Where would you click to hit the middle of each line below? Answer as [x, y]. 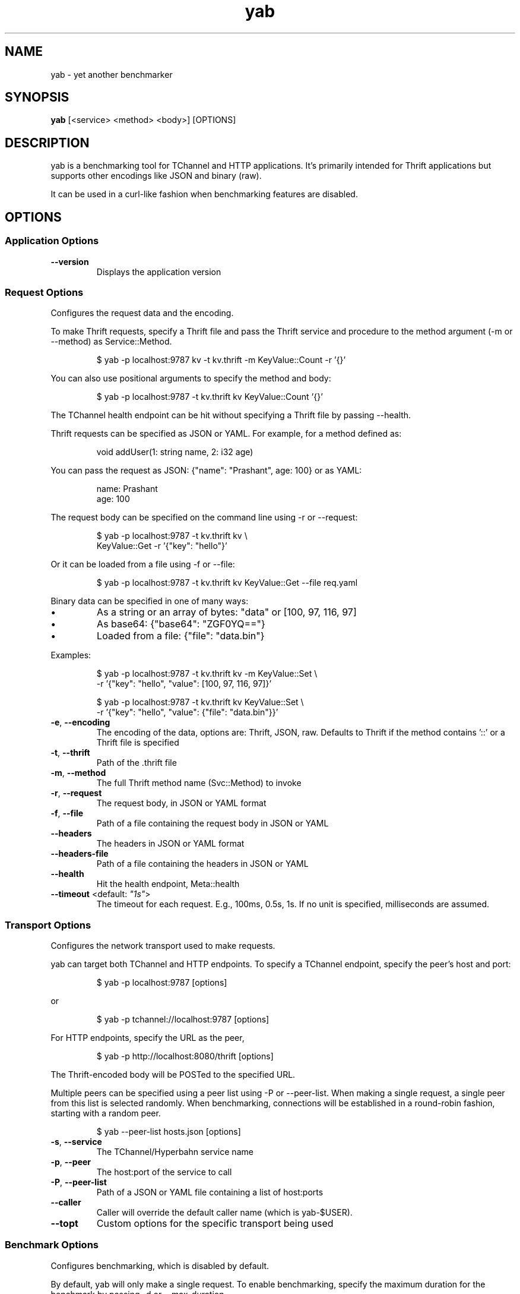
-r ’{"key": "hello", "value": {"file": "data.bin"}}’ [187, 712]
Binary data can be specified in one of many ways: [150, 601]
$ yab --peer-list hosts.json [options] [169, 1132]
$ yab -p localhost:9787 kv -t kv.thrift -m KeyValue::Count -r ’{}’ [221, 360]
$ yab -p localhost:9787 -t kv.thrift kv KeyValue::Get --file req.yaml [227, 583]
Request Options [44, 292]
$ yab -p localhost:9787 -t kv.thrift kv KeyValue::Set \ [200, 702]
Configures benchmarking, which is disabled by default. [160, 1265]
